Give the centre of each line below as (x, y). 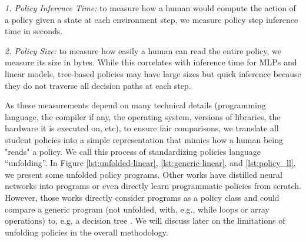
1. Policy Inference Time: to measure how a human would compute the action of (150, 8)
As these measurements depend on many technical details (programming (135, 105)
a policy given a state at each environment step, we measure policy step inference (152, 19)
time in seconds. (34, 31)
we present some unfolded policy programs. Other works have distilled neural (144, 174)
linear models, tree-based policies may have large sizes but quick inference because (153, 73)
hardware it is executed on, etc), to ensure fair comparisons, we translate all (142, 128)
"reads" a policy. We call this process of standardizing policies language (133, 151)
